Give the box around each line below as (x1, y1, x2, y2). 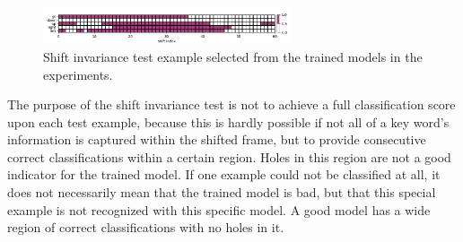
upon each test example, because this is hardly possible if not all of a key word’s (7, 112, 450, 131)
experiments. (43, 65, 113, 83)
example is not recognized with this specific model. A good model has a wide (7, 200, 431, 219)
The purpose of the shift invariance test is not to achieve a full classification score (7, 95, 456, 114)
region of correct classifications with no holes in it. (7, 218, 284, 237)
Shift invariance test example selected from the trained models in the (43, 47, 423, 65)
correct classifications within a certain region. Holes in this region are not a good (7, 147, 451, 166)
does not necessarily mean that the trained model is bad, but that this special (7, 183, 436, 202)
